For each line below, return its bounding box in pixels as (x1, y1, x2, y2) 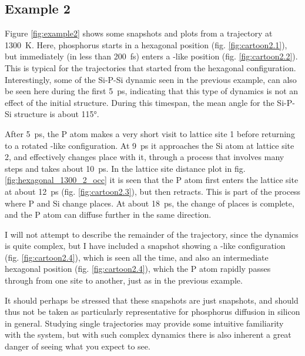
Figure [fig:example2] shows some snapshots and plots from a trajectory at (5, 27, 273, 39)
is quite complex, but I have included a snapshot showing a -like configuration (5, 239, 286, 252)
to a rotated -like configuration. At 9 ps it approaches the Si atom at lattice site (5, 139, 294, 151)
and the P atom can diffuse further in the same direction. (5, 208, 212, 221)
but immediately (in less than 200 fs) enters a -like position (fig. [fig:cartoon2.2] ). (5, 50, 298, 62)
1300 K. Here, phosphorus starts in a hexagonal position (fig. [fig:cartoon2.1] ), (5, 38, 287, 51)
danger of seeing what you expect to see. (5, 340, 150, 352)
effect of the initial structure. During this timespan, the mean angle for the (5, 96, 274, 108)
